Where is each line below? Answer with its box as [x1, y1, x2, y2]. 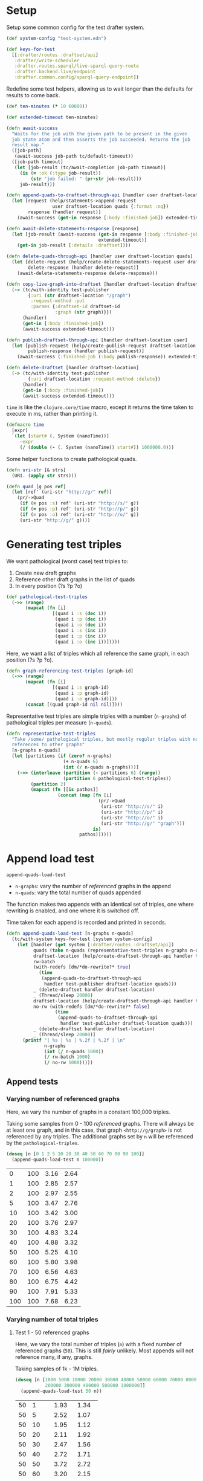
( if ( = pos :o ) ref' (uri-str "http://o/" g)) [19, 511, 139, 517]
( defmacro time [6, 422, 45, 428]
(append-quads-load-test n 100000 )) [11, 1157, 104, 1163]
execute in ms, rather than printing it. [6, 410, 98, 418]
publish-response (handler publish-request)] [28, 348, 145, 354]
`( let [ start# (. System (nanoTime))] [11, 433, 110, 439]
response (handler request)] [28, 209, 101, 215]
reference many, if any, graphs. [14, 1353, 93, 1360]
